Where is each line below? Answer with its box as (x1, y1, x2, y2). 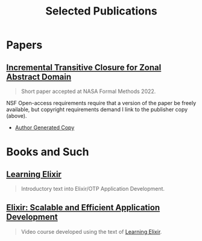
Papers (6, 38, 43, 52)
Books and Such (6, 145, 89, 159)
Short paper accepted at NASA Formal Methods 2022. (21, 88, 156, 95)
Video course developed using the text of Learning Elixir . (21, 228, 162, 235)
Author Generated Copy (14, 124, 75, 131)
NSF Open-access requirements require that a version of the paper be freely (6, 100, 197, 106)
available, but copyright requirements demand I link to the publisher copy (6, 106, 188, 113)
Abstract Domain (6, 71, 72, 82)
